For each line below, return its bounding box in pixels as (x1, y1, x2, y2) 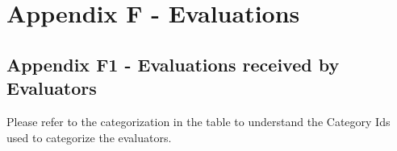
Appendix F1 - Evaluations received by (6, 51, 340, 76)
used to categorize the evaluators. (6, 129, 172, 145)
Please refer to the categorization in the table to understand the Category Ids (6, 112, 391, 129)
